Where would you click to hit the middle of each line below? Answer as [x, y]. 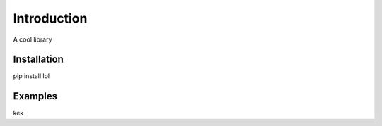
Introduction [50, 18]
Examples [35, 96]
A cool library [33, 39]
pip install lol [31, 76]
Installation [38, 59]
